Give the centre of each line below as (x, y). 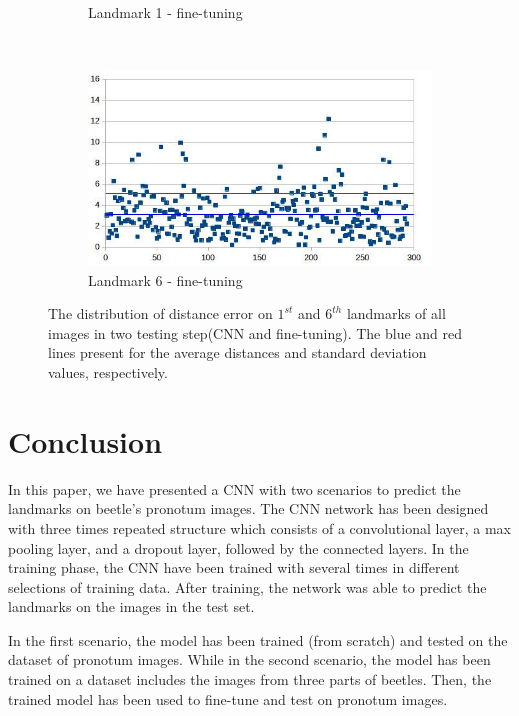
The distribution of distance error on (160, 313)
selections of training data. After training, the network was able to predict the (247, 586)
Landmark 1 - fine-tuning (165, 12)
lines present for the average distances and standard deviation (237, 352)
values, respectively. (108, 372)
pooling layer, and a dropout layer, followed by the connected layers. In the (238, 547)
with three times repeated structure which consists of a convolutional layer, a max (259, 527)
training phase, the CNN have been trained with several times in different (234, 567)
